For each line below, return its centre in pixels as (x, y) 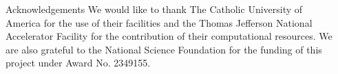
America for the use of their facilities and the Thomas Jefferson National (159, 22)
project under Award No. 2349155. (78, 63)
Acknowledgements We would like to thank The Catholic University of (154, 9)
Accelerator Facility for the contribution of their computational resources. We (169, 36)
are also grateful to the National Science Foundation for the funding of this (164, 49)
